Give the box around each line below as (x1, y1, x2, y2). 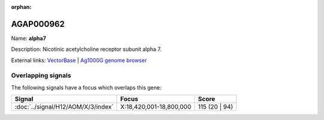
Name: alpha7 (11, 35, 46, 42)
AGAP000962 (11, 19, 65, 29)
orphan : (11, 4, 32, 10)
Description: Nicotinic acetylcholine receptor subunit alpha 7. (11, 45, 162, 53)
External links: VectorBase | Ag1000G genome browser (11, 57, 147, 64)
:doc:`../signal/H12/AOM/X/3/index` (14, 103, 114, 111)
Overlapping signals (11, 72, 71, 80)
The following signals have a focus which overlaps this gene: (11, 84, 162, 91)
